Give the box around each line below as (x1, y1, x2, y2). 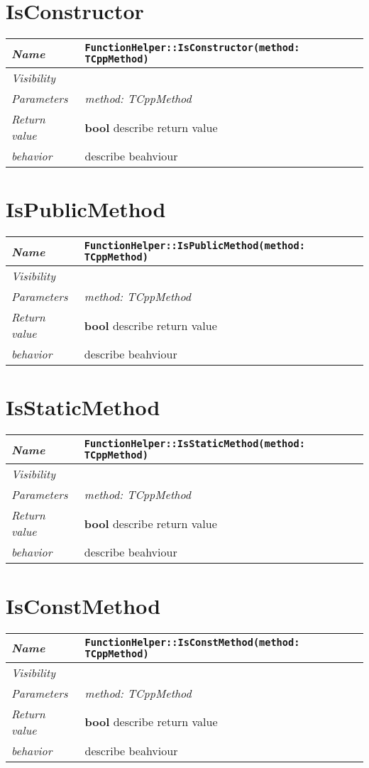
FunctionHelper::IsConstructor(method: (84, 42, 300, 54)
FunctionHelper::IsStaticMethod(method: (84, 438, 305, 450)
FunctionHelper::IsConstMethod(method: (84, 636, 300, 648)
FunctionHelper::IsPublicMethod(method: (84, 240, 305, 252)
